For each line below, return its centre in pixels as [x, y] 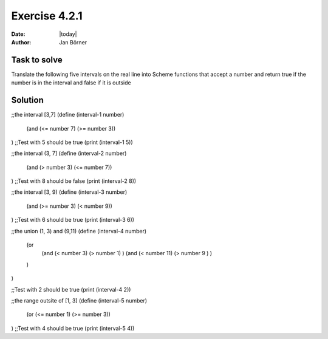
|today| [68, 34]
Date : [18, 34]
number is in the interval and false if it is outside [71, 83]
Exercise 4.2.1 [47, 16]
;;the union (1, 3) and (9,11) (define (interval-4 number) [79, 231]
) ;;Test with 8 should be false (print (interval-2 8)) [74, 181]
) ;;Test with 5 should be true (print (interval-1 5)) [72, 142]
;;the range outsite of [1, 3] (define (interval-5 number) [79, 300]
